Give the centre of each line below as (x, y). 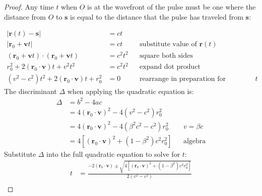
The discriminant (30, 91)
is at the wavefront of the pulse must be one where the (172, 7)
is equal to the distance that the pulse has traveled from (157, 16)
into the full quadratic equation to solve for (113, 154)
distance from (25, 16)
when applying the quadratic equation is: (130, 91)
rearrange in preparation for (183, 79)
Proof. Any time (29, 7)
